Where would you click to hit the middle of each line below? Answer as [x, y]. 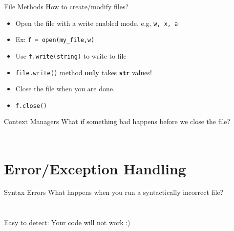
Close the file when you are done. [65, 89]
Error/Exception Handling [95, 169]
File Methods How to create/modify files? [66, 6]
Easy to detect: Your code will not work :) [67, 222]
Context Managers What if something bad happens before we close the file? [117, 121]
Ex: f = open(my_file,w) [55, 39]
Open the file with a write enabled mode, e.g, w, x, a [97, 23]
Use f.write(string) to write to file [71, 55]
